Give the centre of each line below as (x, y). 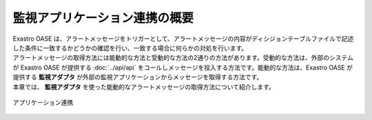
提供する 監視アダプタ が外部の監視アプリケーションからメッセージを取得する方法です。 (138, 77)
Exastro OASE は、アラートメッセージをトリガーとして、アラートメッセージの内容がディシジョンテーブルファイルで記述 (183, 39)
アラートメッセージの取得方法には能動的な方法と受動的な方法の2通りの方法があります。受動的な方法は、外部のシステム (183, 58)
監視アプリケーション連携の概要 (103, 18)
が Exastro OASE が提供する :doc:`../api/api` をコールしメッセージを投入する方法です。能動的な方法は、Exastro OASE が (183, 67)
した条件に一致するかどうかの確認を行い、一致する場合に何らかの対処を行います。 (130, 48)
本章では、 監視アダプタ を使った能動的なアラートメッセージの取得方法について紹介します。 (144, 87)
